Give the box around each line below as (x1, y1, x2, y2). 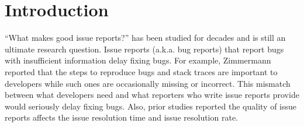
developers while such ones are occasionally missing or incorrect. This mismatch (5, 77, 291, 89)
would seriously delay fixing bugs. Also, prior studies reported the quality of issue (5, 100, 297, 112)
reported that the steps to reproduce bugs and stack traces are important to (5, 65, 278, 77)
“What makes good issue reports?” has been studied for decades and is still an (5, 31, 286, 44)
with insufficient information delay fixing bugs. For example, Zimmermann (5, 54, 271, 66)
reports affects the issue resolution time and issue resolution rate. (5, 111, 238, 124)
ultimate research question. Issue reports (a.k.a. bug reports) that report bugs (5, 43, 284, 55)
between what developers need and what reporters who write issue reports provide (5, 89, 299, 101)
